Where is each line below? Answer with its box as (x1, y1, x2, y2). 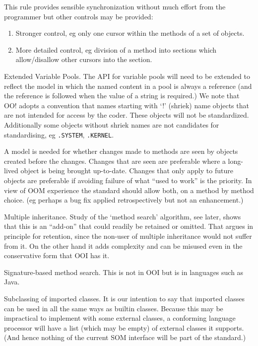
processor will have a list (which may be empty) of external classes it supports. (4, 322, 244, 333)
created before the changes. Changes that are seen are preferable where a (4, 155, 226, 166)
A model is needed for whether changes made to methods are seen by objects (4, 146, 238, 156)
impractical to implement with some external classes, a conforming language (4, 313, 236, 323)
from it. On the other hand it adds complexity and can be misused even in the (4, 240, 243, 251)
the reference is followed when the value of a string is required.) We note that (4, 90, 240, 101)
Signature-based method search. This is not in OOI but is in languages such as (4, 267, 244, 277)
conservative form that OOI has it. (4, 250, 110, 261)
